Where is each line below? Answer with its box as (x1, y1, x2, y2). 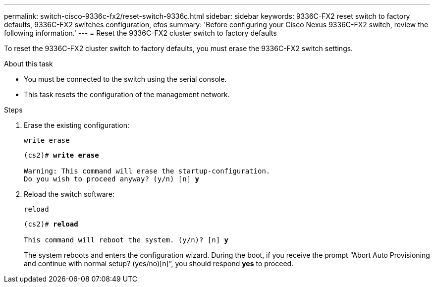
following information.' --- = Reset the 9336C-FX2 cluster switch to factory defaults (4, 29, 277, 37)
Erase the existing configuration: (24, 121, 129, 129)
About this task (4, 59, 53, 68)
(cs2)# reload (24, 220, 78, 228)
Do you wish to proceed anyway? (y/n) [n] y (24, 175, 200, 183)
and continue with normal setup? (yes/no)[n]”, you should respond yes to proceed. (24, 259, 294, 268)
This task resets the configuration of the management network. (24, 90, 230, 99)
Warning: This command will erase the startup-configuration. (24, 167, 271, 175)
